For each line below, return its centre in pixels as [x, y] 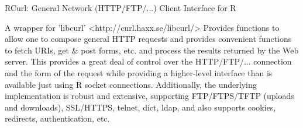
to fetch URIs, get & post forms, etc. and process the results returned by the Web [152, 50]
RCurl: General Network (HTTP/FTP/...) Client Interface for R [120, 8]
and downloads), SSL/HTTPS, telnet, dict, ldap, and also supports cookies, [140, 107]
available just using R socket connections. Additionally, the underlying [131, 84]
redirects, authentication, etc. [57, 118]
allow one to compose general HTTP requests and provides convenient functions [148, 39]
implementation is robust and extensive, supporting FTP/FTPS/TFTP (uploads [149, 96]
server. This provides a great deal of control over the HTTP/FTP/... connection [148, 61]
